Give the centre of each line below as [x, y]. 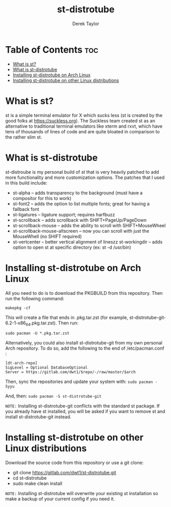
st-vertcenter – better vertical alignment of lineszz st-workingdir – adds [88, 241]
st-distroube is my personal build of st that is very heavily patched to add [82, 172]
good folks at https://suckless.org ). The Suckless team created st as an [80, 120]
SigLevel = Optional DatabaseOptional [46, 368]
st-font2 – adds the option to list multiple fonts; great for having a [81, 204]
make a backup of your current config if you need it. [60, 499]
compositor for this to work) [42, 198]
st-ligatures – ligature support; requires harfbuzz [64, 214]
